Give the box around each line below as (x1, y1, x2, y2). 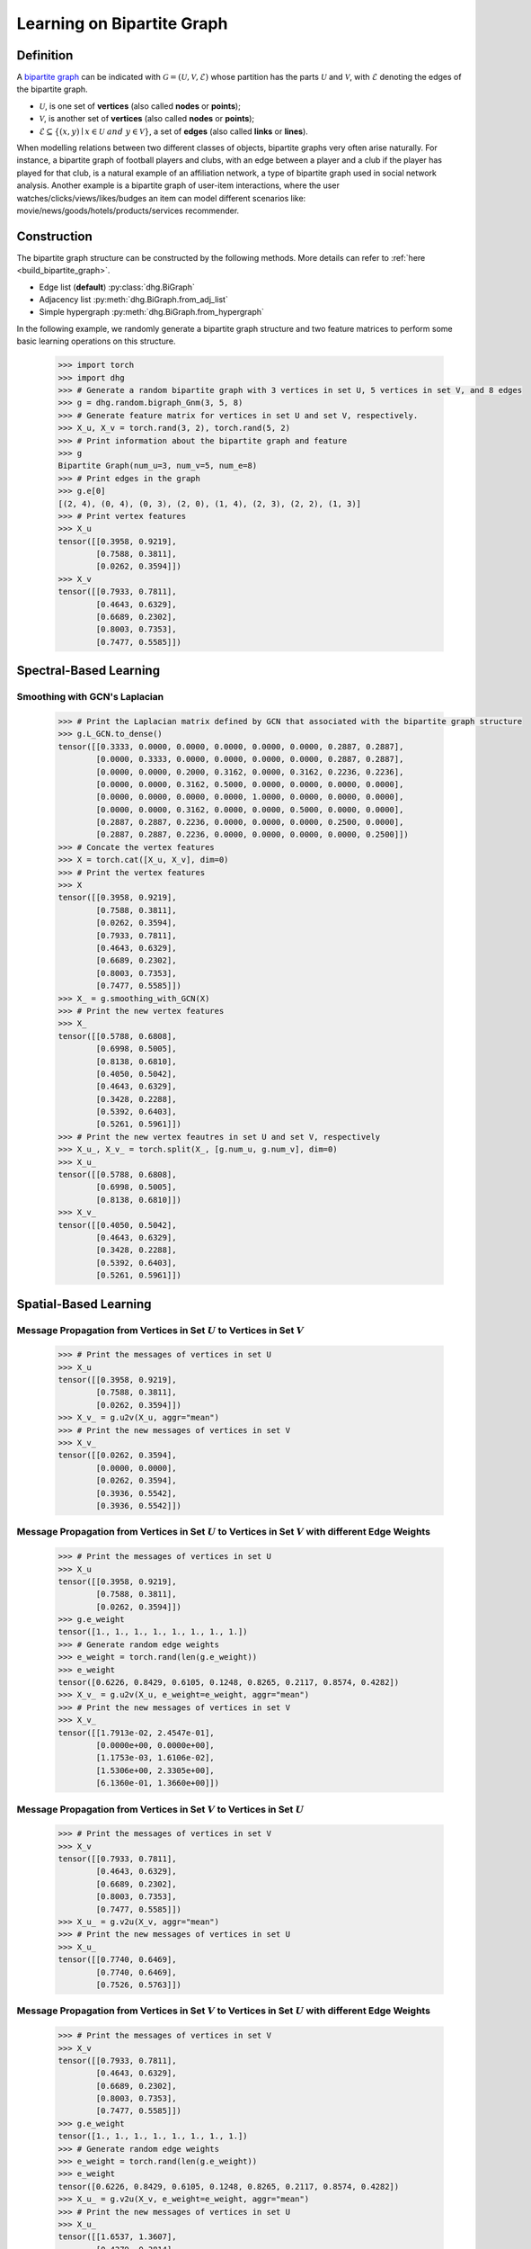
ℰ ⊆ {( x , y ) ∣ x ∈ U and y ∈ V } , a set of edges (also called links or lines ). (39, 126, 309, 137)
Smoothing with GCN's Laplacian (16, 691, 164, 703)
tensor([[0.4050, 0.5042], (58, 1220, 177, 1230)
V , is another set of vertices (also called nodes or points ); (39, 113, 255, 124)
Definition (16, 48, 74, 63)
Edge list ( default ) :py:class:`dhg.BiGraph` (39, 282, 195, 292)
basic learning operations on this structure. (16, 336, 176, 346)
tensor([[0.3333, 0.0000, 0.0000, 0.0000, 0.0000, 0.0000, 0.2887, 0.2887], (58, 741, 404, 751)
